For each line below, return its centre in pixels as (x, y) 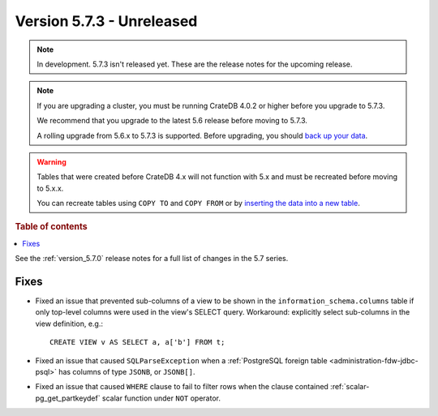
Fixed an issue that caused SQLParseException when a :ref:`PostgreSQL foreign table (181, 360)
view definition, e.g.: (69, 324)
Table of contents (52, 227)
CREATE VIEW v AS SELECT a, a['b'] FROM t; (137, 342)
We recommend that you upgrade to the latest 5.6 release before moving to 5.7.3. (172, 121)
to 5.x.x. (50, 188)
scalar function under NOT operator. (161, 398)
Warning (52, 161)
